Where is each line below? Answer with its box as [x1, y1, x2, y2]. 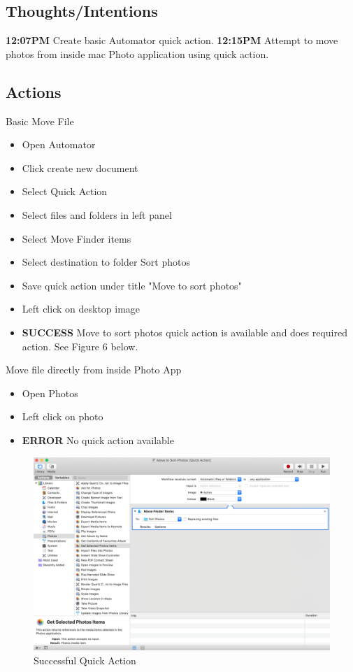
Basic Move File [6, 113, 74, 128]
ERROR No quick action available [22, 432, 174, 447]
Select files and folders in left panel [22, 207, 172, 222]
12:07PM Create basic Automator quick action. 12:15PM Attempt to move [6, 33, 338, 48]
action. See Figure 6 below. [22, 338, 138, 353]
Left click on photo [22, 409, 103, 424]
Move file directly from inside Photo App [6, 362, 182, 377]
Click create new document [22, 160, 138, 175]
